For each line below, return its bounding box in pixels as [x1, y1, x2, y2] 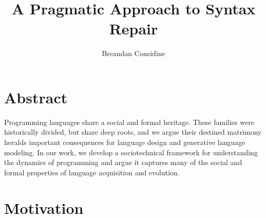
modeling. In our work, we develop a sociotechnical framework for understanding [4, 147, 258, 157]
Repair [109, 18, 158, 39]
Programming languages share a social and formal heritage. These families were [4, 116, 254, 127]
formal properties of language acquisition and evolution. [4, 167, 180, 177]
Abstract [4, 86, 68, 107]
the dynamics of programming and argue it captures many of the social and [4, 157, 242, 168]
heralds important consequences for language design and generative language [4, 137, 245, 148]
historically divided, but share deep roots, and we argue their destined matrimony [4, 126, 262, 137]
